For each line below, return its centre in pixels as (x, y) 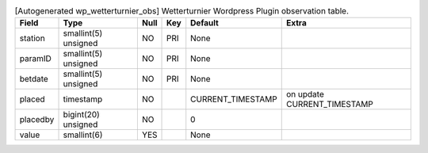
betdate (34, 79)
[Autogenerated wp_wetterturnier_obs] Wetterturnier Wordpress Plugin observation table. (182, 11)
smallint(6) (83, 135)
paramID (35, 59)
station (32, 38)
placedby (37, 120)
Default (205, 23)
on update (305, 94)
